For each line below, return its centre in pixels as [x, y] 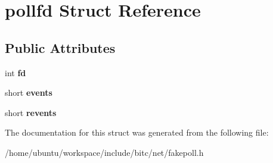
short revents [31, 112]
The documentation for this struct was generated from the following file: [137, 132]
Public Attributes [60, 47]
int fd [15, 72]
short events [29, 93]
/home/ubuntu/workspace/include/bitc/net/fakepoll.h [104, 152]
